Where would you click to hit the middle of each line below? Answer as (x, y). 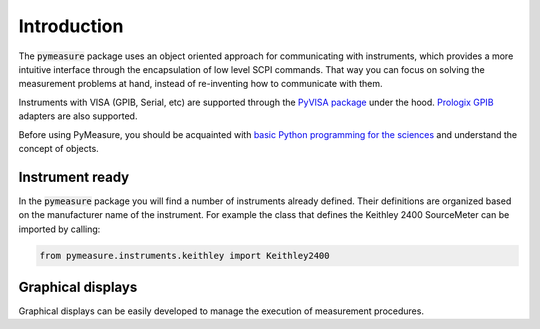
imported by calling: (59, 229)
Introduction (71, 26)
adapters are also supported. (78, 116)
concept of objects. (58, 148)
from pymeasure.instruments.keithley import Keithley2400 (184, 255)
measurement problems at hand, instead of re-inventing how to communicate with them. (201, 84)
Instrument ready (74, 176)
